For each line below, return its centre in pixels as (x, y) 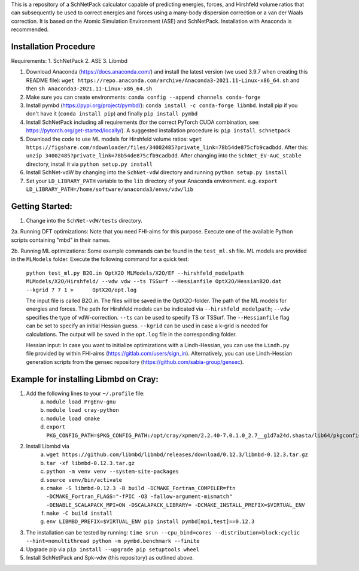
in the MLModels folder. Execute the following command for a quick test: (100, 259)
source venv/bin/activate (84, 480)
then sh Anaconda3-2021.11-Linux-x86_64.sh (89, 89)
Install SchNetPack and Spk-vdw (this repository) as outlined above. (110, 558)
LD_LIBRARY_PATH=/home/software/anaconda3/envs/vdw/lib (110, 189)
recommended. (30, 29)
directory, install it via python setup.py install (89, 164)
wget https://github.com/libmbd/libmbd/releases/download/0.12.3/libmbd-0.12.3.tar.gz (177, 455)
